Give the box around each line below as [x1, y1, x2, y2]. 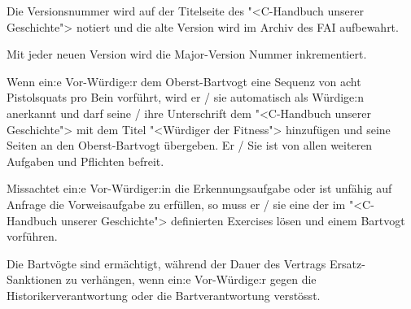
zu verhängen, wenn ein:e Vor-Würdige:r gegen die [65, 271, 317, 288]
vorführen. [7, 228, 58, 245]
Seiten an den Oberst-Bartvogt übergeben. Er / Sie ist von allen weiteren [7, 137, 373, 154]
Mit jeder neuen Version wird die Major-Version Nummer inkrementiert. [7, 46, 367, 63]
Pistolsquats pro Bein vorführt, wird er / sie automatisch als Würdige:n [7, 89, 364, 106]
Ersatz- [329, 255, 365, 272]
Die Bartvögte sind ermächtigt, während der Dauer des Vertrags [7, 255, 326, 272]
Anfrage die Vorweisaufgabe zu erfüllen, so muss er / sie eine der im [7, 195, 346, 212]
